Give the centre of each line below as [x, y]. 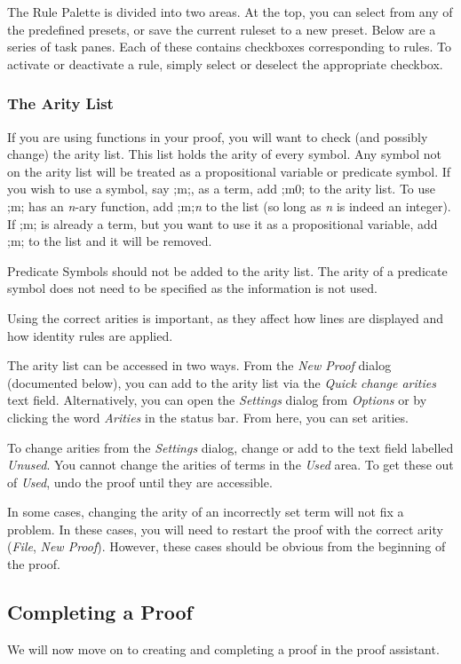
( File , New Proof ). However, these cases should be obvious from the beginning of [227, 546]
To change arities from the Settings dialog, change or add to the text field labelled [230, 447]
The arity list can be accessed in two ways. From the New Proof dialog [199, 365]
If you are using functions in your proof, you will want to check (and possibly [218, 136]
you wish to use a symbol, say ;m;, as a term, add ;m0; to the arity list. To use [222, 189]
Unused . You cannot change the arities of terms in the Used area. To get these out [230, 465]
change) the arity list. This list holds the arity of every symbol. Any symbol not [225, 154]
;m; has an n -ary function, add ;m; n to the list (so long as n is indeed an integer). [229, 206]
